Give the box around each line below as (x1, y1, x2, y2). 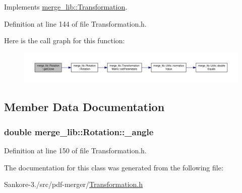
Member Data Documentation (4, 99, 165, 115)
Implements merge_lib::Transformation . (4, 2, 128, 12)
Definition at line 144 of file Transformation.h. (4, 18, 147, 29)
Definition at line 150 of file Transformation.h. (4, 145, 147, 155)
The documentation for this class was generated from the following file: (4, 162, 223, 172)
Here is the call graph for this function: (4, 35, 125, 46)
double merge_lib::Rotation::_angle (4, 125, 154, 138)
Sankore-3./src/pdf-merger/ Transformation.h (4, 179, 143, 189)
